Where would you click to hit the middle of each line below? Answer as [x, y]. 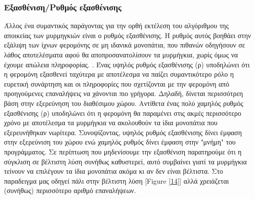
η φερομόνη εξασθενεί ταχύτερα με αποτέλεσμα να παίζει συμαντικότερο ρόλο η [119, 74]
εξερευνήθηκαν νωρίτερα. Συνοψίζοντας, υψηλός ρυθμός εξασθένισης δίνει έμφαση [123, 132]
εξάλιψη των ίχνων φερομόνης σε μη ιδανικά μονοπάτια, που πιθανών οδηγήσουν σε [125, 45]
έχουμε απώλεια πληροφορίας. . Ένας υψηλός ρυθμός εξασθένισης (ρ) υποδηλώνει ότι [127, 64]
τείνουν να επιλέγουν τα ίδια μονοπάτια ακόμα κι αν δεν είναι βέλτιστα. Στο [114, 171]
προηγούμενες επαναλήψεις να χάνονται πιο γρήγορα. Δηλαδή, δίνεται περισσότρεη [124, 93]
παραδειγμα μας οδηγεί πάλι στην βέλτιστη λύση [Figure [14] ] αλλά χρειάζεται [117, 180]
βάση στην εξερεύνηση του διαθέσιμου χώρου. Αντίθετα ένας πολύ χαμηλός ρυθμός [124, 103]
